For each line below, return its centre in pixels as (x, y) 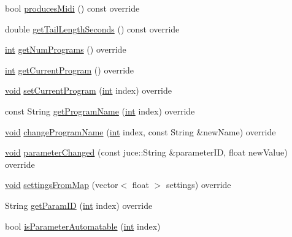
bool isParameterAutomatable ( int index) (83, 226)
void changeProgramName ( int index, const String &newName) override (140, 131)
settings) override (198, 185)
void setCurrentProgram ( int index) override (89, 90)
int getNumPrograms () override (66, 49)
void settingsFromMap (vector (62, 185)
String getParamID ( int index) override (79, 205)
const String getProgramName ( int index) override (100, 111)
